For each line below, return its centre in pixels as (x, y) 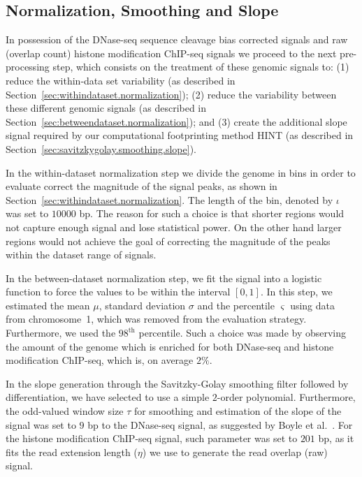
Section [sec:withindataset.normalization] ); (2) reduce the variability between (171, 94)
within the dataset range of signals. (81, 255)
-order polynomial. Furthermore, (286, 397)
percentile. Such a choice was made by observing (242, 333)
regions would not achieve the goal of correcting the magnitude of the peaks (168, 241)
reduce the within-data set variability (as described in (121, 80)
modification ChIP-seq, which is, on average (100, 360)
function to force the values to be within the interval (118, 292)
